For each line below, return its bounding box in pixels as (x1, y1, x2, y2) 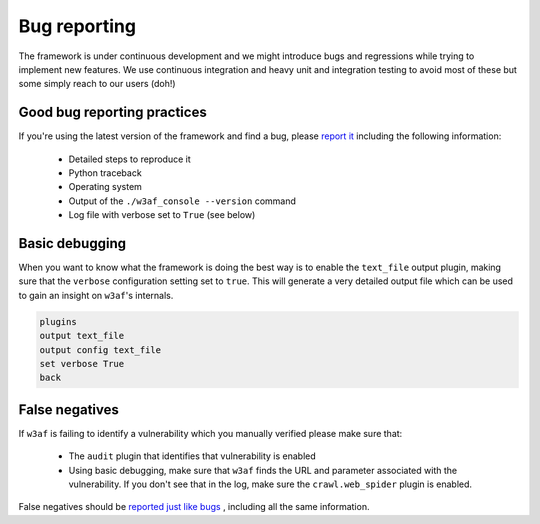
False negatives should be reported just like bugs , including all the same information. (18, 501, 370, 513)
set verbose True (39, 358, 125, 370)
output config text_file (39, 344, 162, 355)
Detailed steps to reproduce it (68, 153, 192, 165)
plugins (39, 316, 77, 327)
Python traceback (68, 167, 142, 179)
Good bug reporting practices (18, 104, 207, 121)
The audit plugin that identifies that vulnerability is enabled (68, 450, 317, 462)
